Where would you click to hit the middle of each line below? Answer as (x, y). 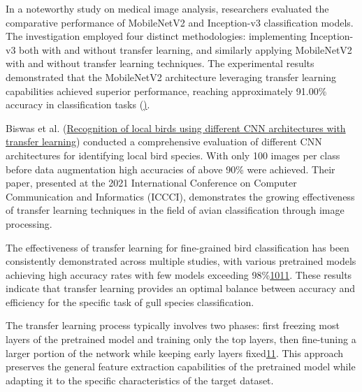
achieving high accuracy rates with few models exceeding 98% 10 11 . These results (179, 274)
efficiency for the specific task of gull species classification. (130, 302)
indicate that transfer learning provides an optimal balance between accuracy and (181, 288)
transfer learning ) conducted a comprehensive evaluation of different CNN (164, 141)
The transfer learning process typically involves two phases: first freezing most (173, 325)
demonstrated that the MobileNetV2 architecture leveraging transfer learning (171, 77)
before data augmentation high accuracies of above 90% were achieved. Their (171, 169)
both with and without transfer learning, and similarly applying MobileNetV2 (186, 49)
